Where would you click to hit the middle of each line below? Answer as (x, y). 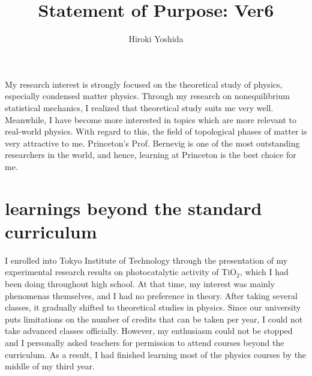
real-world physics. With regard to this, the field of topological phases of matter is (156, 131)
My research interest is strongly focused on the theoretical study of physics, (144, 84)
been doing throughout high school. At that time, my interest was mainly (140, 283)
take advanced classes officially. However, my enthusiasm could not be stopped (149, 331)
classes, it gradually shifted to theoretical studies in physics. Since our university (153, 307)
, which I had (264, 272)
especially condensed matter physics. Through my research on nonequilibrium (148, 96)
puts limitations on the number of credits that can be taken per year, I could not (154, 319)
